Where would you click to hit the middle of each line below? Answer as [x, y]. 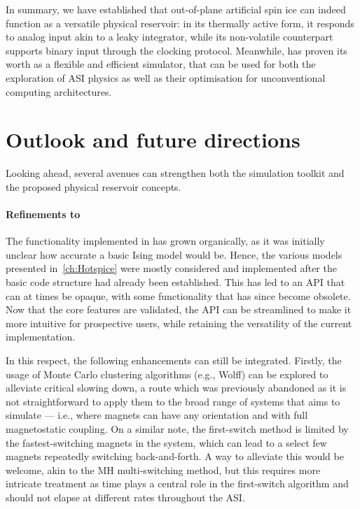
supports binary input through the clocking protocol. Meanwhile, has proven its [176, 50]
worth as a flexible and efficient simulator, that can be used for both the [161, 64]
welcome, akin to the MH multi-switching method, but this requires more [163, 469]
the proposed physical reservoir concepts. [94, 186]
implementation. [41, 337]
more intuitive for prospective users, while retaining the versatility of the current [179, 323]
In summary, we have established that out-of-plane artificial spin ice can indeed [176, 9]
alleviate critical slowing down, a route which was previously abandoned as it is [176, 388]
